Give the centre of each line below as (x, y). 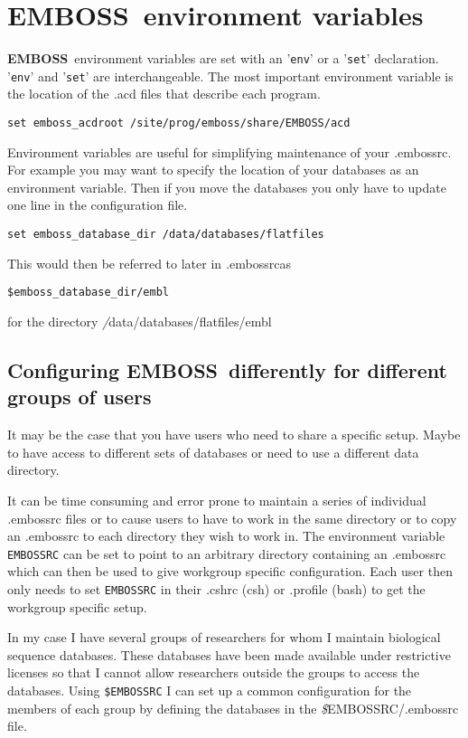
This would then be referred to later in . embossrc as (149, 263)
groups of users (80, 397)
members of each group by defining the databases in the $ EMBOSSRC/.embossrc (233, 708)
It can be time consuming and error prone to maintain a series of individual (217, 500)
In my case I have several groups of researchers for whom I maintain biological (224, 637)
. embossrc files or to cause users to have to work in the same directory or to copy (232, 518)
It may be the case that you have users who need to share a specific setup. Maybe (234, 435)
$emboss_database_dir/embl (88, 293)
